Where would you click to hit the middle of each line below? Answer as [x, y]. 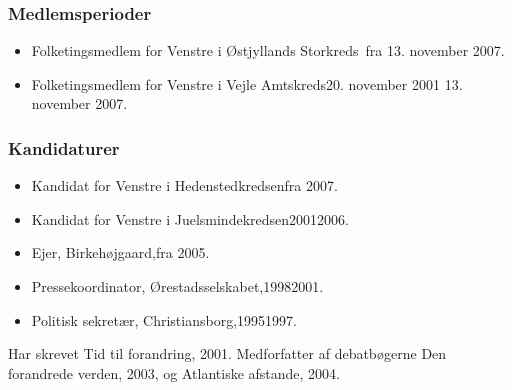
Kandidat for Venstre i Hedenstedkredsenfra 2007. [184, 185]
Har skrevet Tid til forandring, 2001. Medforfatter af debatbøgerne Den [227, 353]
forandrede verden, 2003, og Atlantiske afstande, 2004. [174, 372]
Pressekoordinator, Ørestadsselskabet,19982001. [177, 286]
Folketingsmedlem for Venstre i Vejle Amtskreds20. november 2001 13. [247, 83]
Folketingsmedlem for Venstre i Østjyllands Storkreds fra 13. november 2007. [268, 50]
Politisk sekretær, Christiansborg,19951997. [164, 319]
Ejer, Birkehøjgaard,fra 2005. [120, 252]
